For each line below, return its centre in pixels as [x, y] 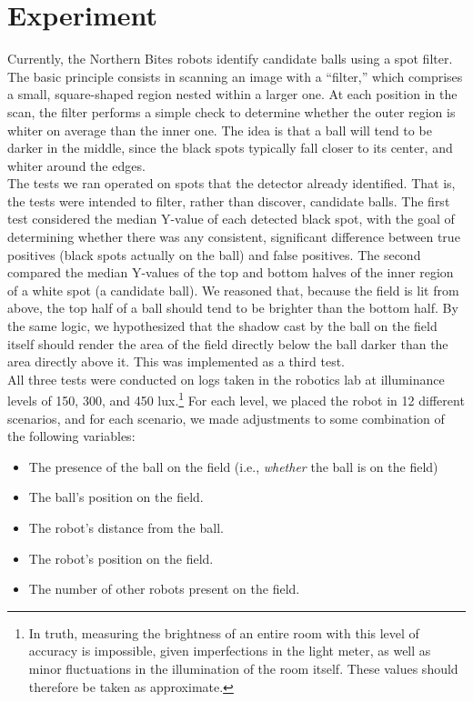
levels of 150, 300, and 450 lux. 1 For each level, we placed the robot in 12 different [236, 399]
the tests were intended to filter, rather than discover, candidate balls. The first [229, 201]
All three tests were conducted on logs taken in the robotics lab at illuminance [226, 379]
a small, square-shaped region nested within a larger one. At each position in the [232, 94]
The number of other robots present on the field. [164, 589]
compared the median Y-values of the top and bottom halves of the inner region [231, 272]
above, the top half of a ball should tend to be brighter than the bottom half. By [233, 308]
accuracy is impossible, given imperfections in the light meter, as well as [230, 651]
